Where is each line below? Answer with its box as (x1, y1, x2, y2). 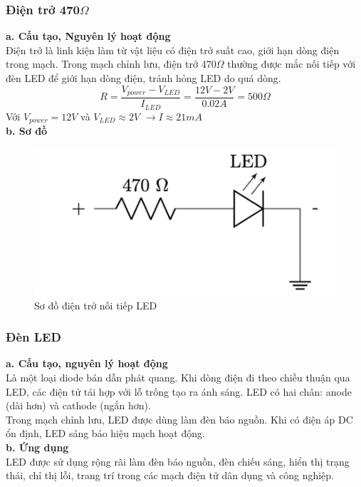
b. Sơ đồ (6, 123, 48, 138)
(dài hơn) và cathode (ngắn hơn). (6, 398, 151, 413)
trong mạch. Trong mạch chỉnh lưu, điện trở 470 (6, 56, 216, 71)
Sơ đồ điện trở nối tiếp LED (34, 297, 157, 312)
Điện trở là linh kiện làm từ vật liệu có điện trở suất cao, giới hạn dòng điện (6, 42, 340, 57)
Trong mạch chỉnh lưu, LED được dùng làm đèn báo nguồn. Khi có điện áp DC (6, 411, 353, 426)
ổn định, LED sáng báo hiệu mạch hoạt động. (6, 426, 205, 441)
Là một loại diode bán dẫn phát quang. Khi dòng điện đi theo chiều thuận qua (6, 370, 350, 385)
